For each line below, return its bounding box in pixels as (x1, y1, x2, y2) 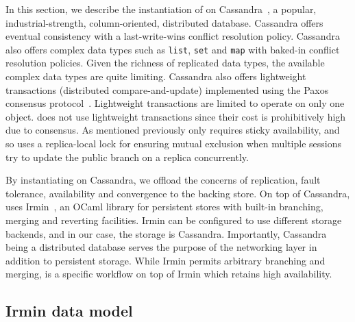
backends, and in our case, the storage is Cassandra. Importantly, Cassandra (5, 226, 327, 240)
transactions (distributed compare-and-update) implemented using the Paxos (5, 82, 329, 97)
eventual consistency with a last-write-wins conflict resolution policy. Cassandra (5, 29, 340, 43)
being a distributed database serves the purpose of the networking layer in (5, 240, 317, 254)
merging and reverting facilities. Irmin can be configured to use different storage (5, 212, 342, 227)
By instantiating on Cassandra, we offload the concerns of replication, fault (5, 173, 321, 187)
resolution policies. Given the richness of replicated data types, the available (5, 55, 325, 70)
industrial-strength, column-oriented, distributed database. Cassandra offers (5, 15, 323, 29)
